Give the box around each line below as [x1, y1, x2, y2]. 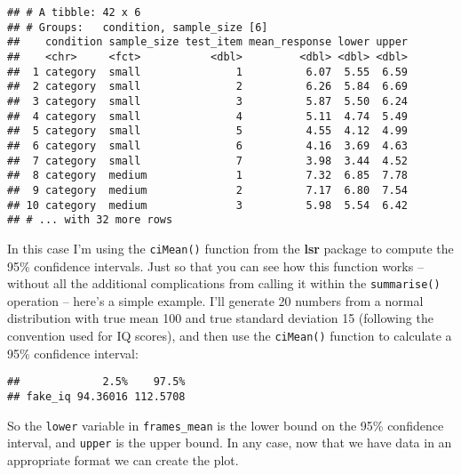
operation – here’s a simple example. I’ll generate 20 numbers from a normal [7, 291, 424, 310]
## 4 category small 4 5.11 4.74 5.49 [7, 109, 409, 123]
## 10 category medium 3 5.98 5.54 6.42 [7, 198, 409, 212]
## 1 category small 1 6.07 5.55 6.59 [7, 65, 409, 78]
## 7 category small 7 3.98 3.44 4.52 [7, 154, 409, 167]
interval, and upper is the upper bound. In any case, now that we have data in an [7, 433, 452, 452]
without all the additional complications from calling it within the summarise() [7, 274, 441, 293]
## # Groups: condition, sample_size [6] [7, 20, 268, 34]
